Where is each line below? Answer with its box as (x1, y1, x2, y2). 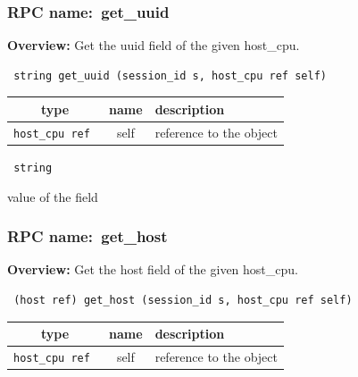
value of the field (7, 187, 98, 205)
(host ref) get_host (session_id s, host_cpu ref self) (13, 293, 353, 306)
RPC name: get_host (7, 225, 168, 247)
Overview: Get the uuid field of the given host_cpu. (7, 36, 300, 54)
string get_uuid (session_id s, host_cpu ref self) (13, 69, 327, 82)
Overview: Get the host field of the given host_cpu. (7, 260, 298, 279)
